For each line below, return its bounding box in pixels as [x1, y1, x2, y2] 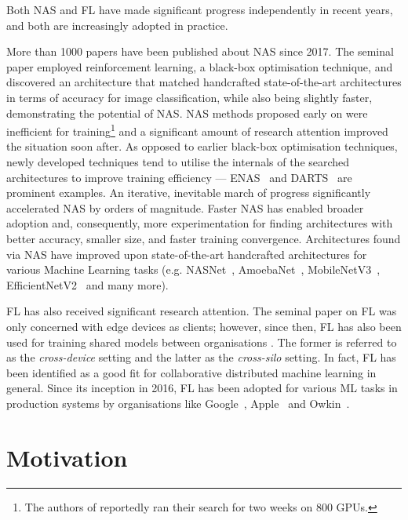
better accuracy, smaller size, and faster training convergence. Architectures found [6, 230, 401, 246]
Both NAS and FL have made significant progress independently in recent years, [6, 2, 393, 17]
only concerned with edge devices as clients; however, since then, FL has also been [6, 318, 402, 334]
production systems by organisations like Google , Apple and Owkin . [6, 395, 350, 411]
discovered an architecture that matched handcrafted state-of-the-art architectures [6, 74, 402, 90]
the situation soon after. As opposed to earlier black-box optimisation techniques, [6, 138, 398, 155]
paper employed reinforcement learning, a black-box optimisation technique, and [6, 58, 393, 75]
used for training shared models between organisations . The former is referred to [6, 333, 397, 350]
